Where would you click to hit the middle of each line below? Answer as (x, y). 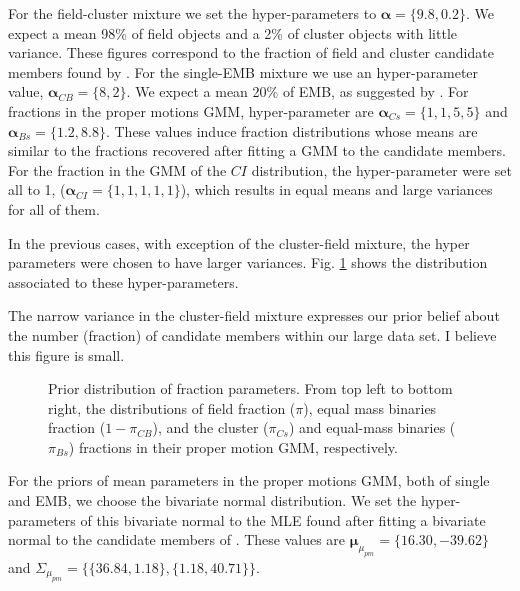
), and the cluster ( (210, 427)
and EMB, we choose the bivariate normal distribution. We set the (212, 500)
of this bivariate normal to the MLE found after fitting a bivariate (283, 519)
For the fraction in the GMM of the (117, 169)
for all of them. (54, 208)
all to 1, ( (37, 189)
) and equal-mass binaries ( (372, 427)
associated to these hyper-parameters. (123, 281)
